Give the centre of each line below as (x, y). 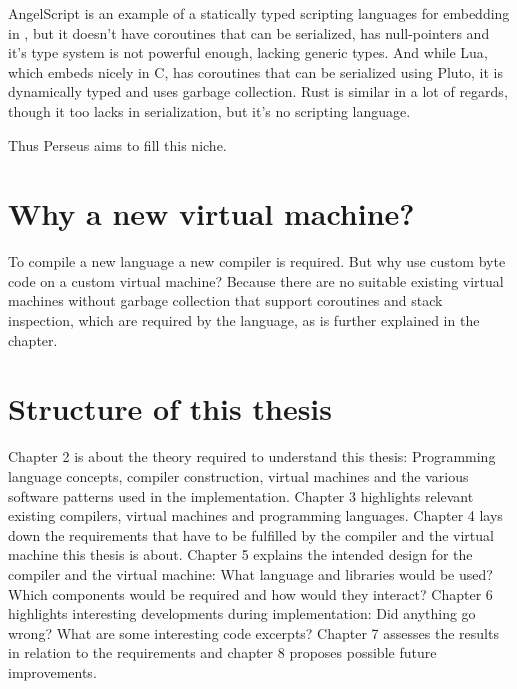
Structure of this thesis (170, 408)
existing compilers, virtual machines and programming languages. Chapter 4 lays (255, 515)
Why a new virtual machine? (211, 213)
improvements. (52, 671)
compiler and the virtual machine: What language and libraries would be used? (250, 573)
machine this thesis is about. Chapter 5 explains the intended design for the (240, 554)
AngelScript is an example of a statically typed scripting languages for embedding (259, 13)
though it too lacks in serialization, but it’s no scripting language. (209, 110)
